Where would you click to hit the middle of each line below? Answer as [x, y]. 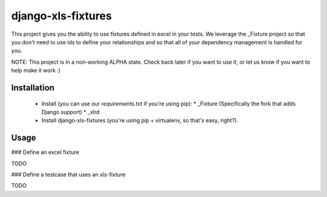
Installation [33, 88]
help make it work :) [36, 70]
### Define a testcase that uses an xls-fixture [68, 174]
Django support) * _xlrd [71, 112]
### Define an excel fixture [45, 152]
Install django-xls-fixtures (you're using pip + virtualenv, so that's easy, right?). [140, 121]
